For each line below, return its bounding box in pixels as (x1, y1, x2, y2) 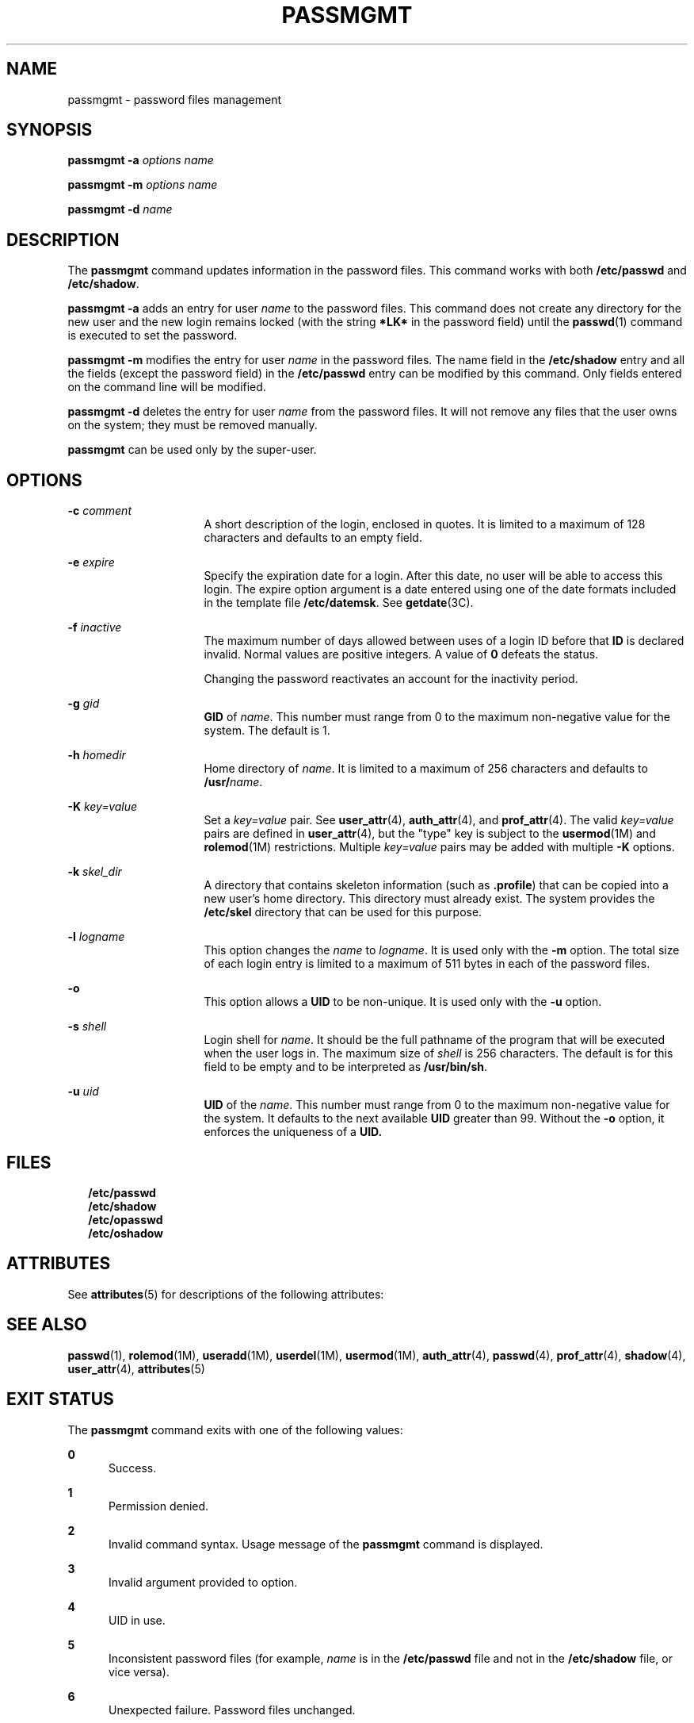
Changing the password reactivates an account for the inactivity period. (204, 672, 578, 686)
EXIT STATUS (6, 1389, 114, 1410)
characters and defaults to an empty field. (204, 531, 422, 545)
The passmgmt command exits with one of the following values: (67, 1422, 403, 1437)
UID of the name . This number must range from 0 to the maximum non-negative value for (204, 1098, 670, 1112)
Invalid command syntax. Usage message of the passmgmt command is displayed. (109, 1537, 543, 1551)
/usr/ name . (204, 775, 263, 789)
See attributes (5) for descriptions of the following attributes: (67, 1287, 384, 1301)
